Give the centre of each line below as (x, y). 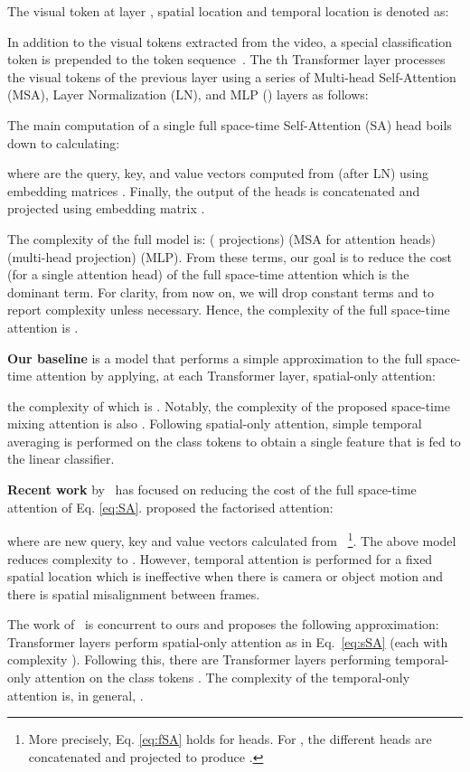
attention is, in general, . (75, 695)
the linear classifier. (61, 459)
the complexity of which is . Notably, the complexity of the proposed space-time (229, 405)
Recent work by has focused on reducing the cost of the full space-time (212, 490)
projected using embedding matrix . (106, 208)
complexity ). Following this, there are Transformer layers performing (199, 659)
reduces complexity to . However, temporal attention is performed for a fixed (220, 558)
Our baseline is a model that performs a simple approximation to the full (215, 358)
